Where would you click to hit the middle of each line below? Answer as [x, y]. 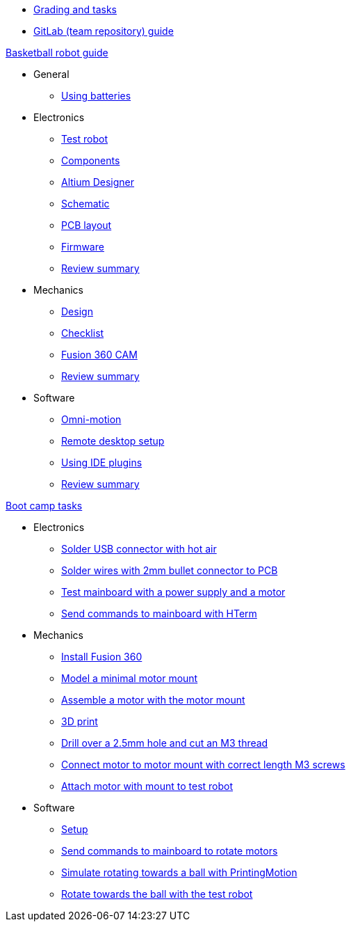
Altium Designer [98, 182]
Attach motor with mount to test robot [147, 786]
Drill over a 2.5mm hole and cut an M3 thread [165, 743]
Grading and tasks [75, 9]
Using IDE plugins [102, 462]
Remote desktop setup [113, 441]
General [51, 74]
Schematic [85, 204]
